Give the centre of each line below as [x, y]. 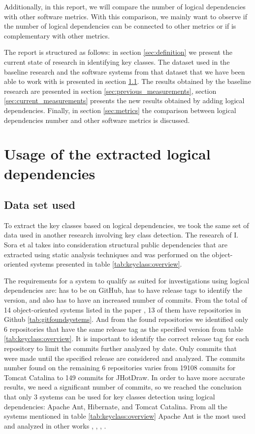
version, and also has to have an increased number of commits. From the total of [126, 300]
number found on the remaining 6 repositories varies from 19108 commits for [120, 368]
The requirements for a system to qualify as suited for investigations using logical [127, 280]
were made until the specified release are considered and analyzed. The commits [125, 358]
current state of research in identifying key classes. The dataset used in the [117, 61]
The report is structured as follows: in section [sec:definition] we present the [118, 52]
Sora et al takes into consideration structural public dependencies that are [116, 245]
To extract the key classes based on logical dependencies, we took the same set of [127, 225]
